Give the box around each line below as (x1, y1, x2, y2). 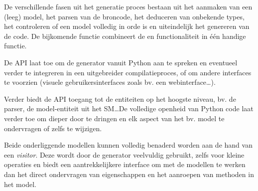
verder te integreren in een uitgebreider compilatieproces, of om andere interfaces (4, 67, 252, 77)
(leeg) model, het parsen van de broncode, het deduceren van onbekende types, (4, 11, 245, 21)
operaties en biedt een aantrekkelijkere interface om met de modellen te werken (4, 159, 246, 170)
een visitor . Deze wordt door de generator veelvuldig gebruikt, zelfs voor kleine (4, 149, 245, 160)
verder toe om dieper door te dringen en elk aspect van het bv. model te (4, 113, 225, 123)
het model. (4, 179, 36, 189)
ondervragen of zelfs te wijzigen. (4, 123, 102, 133)
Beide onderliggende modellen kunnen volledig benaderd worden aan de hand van (4, 140, 253, 150)
